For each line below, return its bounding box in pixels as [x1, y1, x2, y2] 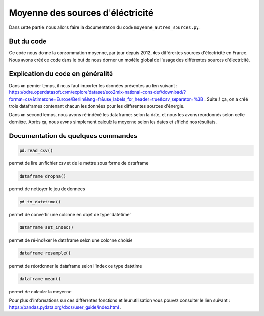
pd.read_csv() [19, 147, 53, 153]
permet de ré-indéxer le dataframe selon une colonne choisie [9, 237, 133, 243]
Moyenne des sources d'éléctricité [9, 7, 154, 18]
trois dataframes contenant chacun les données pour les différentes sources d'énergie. [9, 103, 185, 109]
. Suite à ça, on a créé [204, 96, 248, 102]
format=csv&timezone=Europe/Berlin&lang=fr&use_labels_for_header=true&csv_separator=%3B [9, 96, 204, 102]
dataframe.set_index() [19, 225, 74, 230]
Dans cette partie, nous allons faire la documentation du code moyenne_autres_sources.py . [9, 24, 200, 30]
